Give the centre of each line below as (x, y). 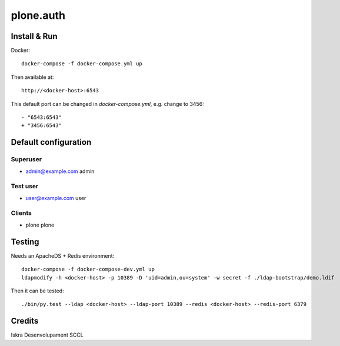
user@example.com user (56, 198)
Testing (25, 242)
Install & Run (34, 36)
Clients (21, 213)
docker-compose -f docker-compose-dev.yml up (88, 270)
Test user (25, 187)
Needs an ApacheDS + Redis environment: (63, 255)
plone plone (40, 225)
